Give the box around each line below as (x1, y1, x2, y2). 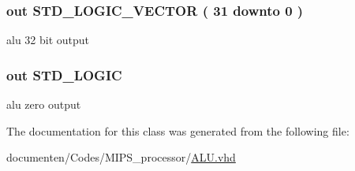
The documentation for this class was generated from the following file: (6, 122, 349, 139)
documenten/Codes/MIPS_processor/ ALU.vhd (6, 149, 236, 165)
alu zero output (6, 96, 81, 113)
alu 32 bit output (6, 32, 90, 48)
